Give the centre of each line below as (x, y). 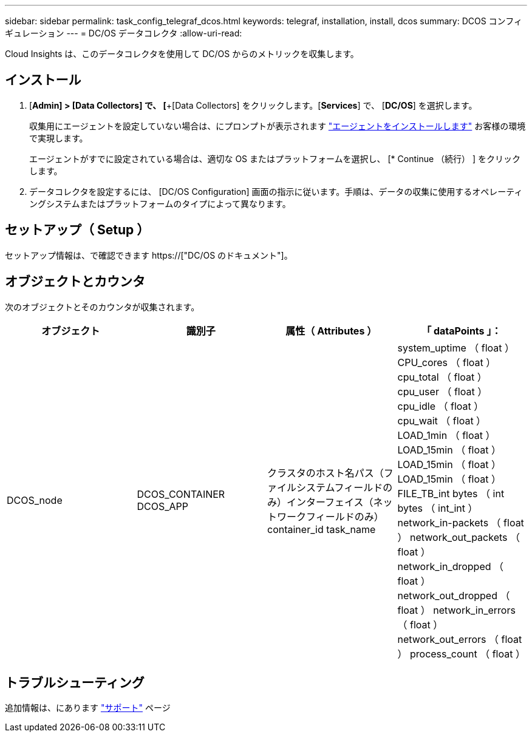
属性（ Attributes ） (331, 331)
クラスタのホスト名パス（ (326, 473)
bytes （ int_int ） (438, 508)
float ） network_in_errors (456, 610)
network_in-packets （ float (461, 522)
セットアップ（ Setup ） (77, 230)
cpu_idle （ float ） (441, 406)
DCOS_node (35, 500)
